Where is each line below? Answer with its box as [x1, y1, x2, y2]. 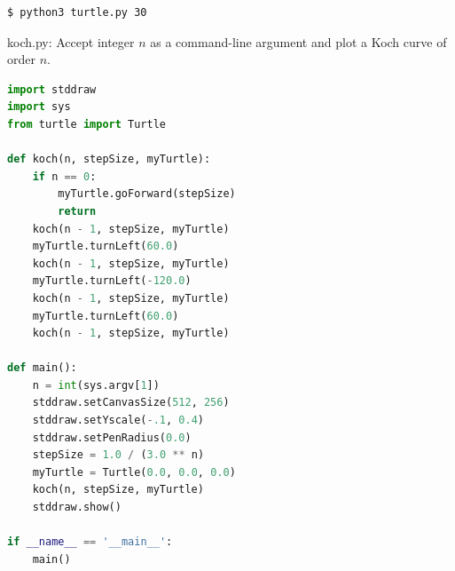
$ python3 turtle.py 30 [7, 6, 147, 19]
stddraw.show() [32, 501, 122, 514]
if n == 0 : [32, 170, 97, 183]
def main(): [7, 361, 77, 375]
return [58, 204, 97, 218]
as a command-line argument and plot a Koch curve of [150, 32, 447, 51]
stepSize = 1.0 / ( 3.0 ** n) [32, 448, 205, 462]
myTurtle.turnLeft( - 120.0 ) [32, 274, 192, 288]
